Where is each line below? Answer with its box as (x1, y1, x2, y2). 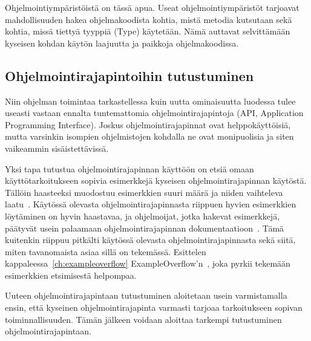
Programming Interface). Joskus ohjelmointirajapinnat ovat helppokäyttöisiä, (5, 118, 291, 131)
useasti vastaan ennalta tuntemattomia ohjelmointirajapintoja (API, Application (5, 106, 304, 119)
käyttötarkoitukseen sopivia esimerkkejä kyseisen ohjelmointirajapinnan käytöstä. (5, 174, 307, 187)
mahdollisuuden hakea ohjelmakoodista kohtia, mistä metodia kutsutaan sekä (5, 13, 292, 25)
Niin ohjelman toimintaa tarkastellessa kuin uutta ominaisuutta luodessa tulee (5, 94, 296, 107)
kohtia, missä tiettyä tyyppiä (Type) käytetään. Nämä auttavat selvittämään (5, 25, 290, 37)
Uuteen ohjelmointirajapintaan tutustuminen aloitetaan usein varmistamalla (5, 289, 287, 302)
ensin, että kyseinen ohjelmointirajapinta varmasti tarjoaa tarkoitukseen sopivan (5, 301, 303, 314)
